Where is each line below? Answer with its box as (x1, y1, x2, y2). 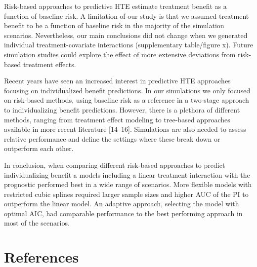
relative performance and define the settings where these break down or (4, 133, 220, 144)
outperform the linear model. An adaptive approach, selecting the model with (4, 198, 239, 209)
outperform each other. (4, 143, 74, 153)
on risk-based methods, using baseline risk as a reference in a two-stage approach (4, 95, 249, 105)
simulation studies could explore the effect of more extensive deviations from (4, 49, 236, 59)
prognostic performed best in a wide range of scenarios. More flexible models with (4, 179, 252, 190)
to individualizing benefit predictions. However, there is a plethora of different (4, 104, 240, 114)
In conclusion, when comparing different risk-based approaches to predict (4, 159, 225, 170)
